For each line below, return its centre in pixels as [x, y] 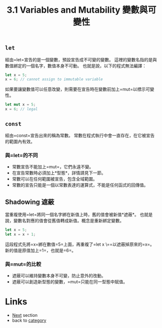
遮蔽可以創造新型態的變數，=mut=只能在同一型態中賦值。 [70, 282]
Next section [25, 315]
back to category [29, 320]
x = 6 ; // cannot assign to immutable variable [54, 79]
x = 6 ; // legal [21, 109]
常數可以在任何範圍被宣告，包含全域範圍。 [55, 179]
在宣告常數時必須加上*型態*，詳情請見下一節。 [59, 173]
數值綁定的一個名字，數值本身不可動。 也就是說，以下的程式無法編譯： [76, 66]
